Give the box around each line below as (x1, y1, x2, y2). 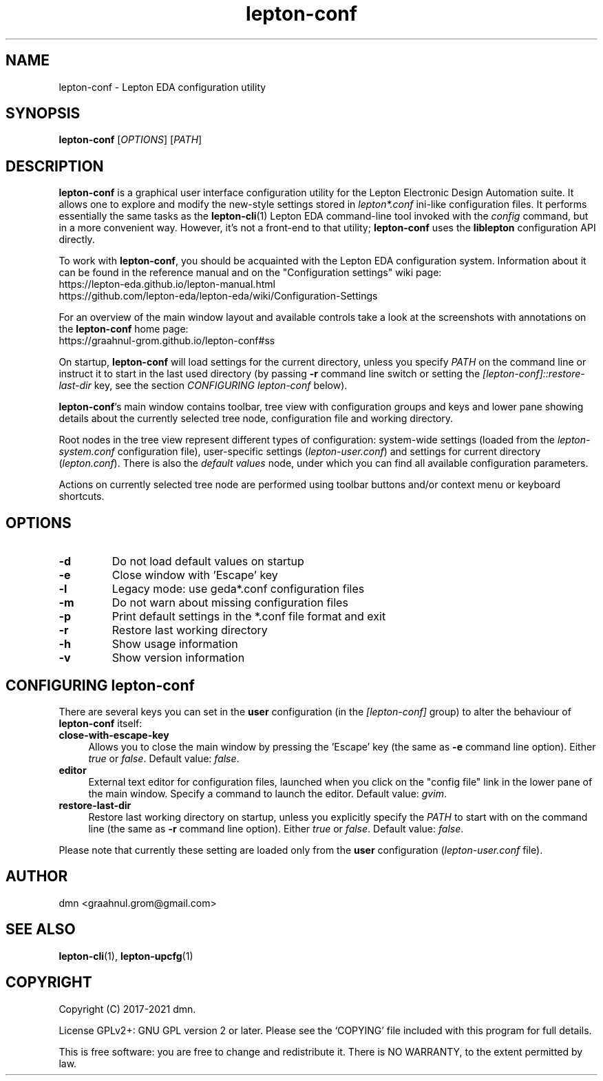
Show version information (112, 651, 245, 665)
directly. (59, 233, 95, 246)
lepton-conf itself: (59, 717, 142, 729)
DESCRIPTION (6, 157, 104, 175)
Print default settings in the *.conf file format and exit (112, 609, 386, 624)
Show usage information (112, 637, 238, 651)
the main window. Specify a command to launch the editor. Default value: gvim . (88, 787, 447, 799)
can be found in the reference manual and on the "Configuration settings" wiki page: (59, 266, 442, 279)
